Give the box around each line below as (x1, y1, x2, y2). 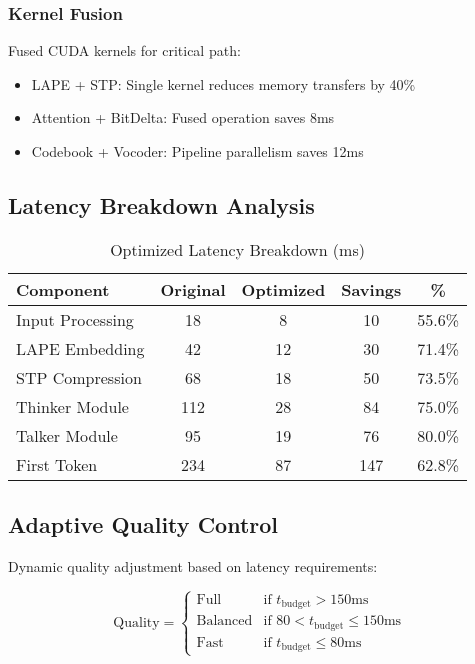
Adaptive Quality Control (8, 509, 279, 540)
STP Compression (16, 365, 142, 389)
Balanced (196, 614, 253, 629)
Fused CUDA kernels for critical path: (8, 40, 241, 61)
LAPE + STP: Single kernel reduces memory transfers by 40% (31, 73, 416, 94)
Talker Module (16, 423, 118, 447)
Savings (341, 277, 402, 301)
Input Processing (16, 307, 134, 331)
